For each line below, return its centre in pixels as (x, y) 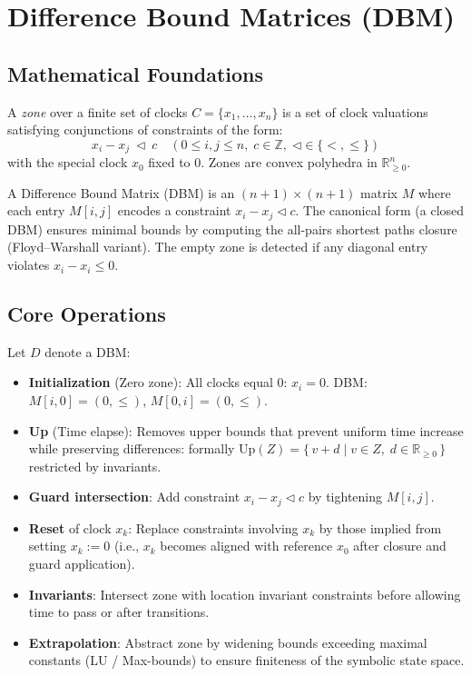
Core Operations (87, 314)
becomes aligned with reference (246, 546)
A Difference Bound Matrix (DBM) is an (121, 192)
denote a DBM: (88, 351)
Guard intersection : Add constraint (134, 497)
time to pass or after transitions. (119, 612)
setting (48, 546)
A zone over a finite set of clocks (98, 111)
